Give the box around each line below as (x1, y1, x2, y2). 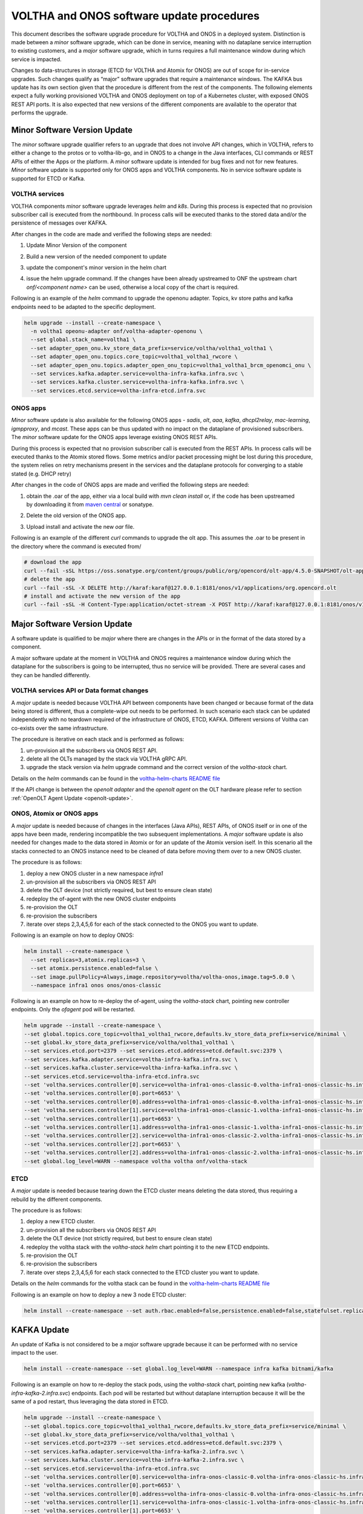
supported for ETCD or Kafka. (11, 174, 86, 182)
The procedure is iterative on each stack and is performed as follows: (11, 736, 185, 743)
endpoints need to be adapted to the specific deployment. (11, 303, 156, 310)
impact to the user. (11, 1349, 58, 1357)
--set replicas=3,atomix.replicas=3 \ (30, 956, 145, 963)
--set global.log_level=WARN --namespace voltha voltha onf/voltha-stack (24, 1157, 247, 1165)
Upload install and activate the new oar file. (26, 523, 135, 530)
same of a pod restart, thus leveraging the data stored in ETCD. (11, 1398, 169, 1405)
